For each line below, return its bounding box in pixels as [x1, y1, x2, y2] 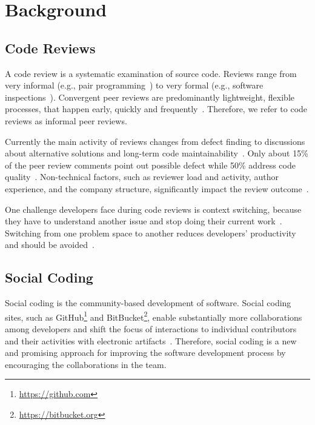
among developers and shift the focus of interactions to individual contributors [5, 322, 297, 335]
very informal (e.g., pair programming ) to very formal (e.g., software [5, 79, 264, 92]
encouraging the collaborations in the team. [5, 358, 167, 370]
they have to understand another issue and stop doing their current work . [5, 215, 282, 227]
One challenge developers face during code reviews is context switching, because [5, 202, 302, 215]
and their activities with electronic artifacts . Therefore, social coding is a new [5, 334, 297, 347]
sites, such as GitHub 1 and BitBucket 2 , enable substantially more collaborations [5, 309, 302, 323]
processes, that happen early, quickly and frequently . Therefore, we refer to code [5, 102, 308, 115]
